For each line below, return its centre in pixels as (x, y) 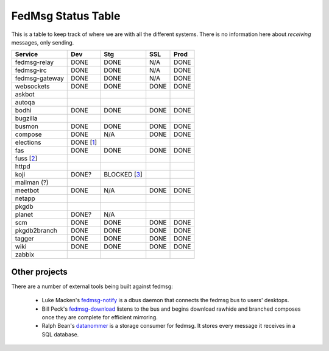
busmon (27, 126)
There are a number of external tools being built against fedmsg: (92, 286)
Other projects (40, 272)
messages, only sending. (43, 42)
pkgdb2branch (36, 231)
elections (28, 142)
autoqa (25, 103)
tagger (25, 239)
